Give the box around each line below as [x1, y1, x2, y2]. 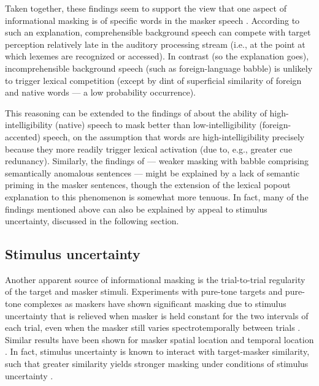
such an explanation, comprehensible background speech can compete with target [5, 26, 311, 39]
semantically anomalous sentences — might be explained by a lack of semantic [5, 166, 300, 179]
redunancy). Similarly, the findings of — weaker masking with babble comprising [5, 154, 309, 167]
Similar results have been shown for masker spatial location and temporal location [5, 333, 314, 346]
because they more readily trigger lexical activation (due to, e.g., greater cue [5, 142, 293, 155]
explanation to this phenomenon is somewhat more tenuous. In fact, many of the [5, 190, 309, 203]
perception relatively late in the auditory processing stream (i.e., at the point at [5, 37, 306, 50]
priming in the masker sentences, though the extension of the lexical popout [5, 178, 291, 191]
